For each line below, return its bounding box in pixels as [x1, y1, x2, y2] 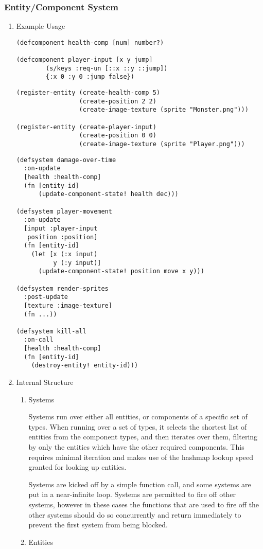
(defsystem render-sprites [16, 285, 109, 292]
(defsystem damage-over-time [16, 156, 116, 164]
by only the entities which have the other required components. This [28, 441, 244, 452]
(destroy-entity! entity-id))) [31, 362, 138, 369]
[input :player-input [24, 224, 98, 232]
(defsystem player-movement [16, 207, 112, 215]
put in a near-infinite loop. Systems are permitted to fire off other [28, 489, 236, 500]
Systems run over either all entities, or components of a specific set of [28, 411, 248, 422]
